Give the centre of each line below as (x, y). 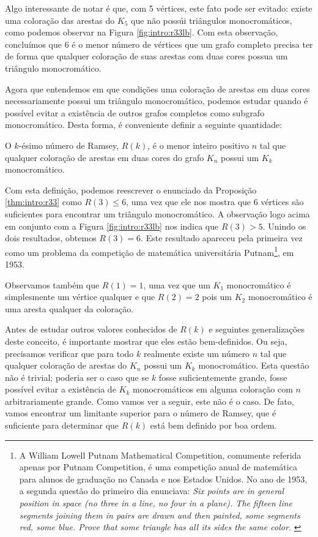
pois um (217, 297)
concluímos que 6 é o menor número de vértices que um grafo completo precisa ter (159, 44)
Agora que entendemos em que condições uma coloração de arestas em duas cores (157, 88)
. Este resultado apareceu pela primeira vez (222, 238)
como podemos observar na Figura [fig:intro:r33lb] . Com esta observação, (142, 32)
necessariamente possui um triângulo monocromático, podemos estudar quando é (157, 101)
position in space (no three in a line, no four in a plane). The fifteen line (156, 503)
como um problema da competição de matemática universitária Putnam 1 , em (150, 251)
